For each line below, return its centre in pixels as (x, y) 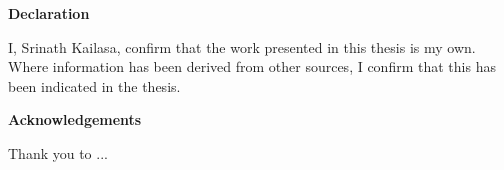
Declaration (49, 13)
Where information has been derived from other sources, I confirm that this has (252, 66)
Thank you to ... (58, 152)
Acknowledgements (75, 119)
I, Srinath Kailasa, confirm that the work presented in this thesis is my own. (242, 46)
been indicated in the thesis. (94, 85)
